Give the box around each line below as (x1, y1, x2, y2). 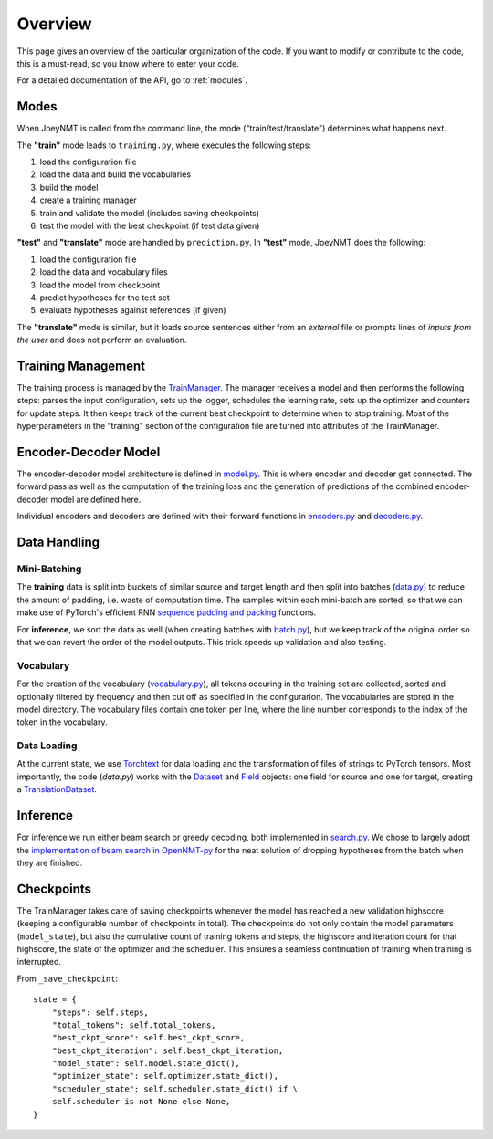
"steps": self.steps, (51, 1007, 150, 1018)
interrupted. (16, 956, 62, 967)
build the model (39, 182, 99, 193)
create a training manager (39, 194, 137, 205)
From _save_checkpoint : (16, 973, 119, 984)
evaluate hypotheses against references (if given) (39, 305, 227, 316)
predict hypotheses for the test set (39, 292, 171, 303)
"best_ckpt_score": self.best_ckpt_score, (51, 1032, 246, 1043)
